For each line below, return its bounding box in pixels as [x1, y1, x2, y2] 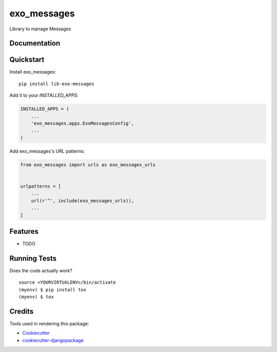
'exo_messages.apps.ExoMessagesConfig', [31, 121, 134, 126]
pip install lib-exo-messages [18, 81, 95, 87]
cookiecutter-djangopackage [22, 337, 84, 343]
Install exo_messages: [9, 69, 56, 75]
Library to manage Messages [9, 26, 71, 32]
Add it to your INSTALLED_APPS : [9, 92, 79, 99]
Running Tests [9, 254, 56, 263]
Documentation [9, 39, 61, 48]
